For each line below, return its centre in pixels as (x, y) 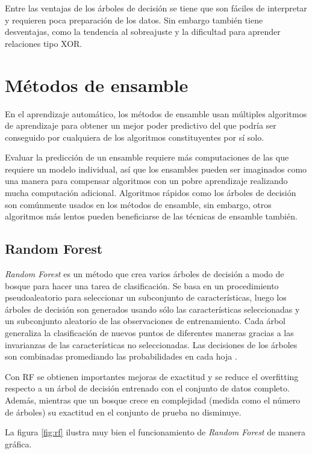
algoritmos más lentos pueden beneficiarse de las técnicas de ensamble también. (151, 216)
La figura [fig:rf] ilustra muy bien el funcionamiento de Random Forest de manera (155, 432)
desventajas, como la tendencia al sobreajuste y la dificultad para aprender (143, 32)
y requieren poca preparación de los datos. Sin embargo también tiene (134, 20)
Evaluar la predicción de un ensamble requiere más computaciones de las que (147, 157)
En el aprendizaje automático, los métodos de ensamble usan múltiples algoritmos (156, 113)
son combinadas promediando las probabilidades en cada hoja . (121, 356)
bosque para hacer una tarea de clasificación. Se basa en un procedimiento (142, 285)
